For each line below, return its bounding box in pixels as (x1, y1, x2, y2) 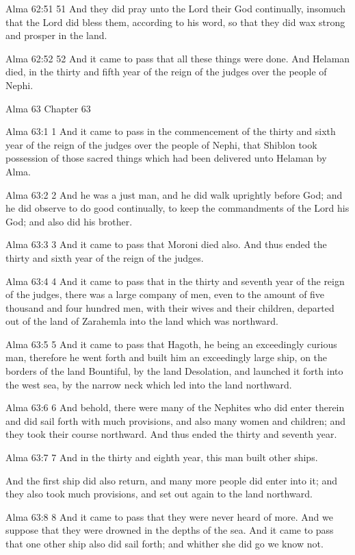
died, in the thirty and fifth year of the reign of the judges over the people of (5, 64, 327, 79)
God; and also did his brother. (5, 214, 133, 228)
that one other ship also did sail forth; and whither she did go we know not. (5, 536, 324, 550)
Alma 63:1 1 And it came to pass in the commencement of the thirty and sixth (5, 124, 336, 138)
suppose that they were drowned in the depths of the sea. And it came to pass (5, 523, 334, 537)
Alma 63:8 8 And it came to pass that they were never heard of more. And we (5, 509, 333, 523)
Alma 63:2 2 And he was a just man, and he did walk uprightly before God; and (5, 187, 343, 201)
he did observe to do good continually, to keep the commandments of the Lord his (5, 201, 350, 215)
